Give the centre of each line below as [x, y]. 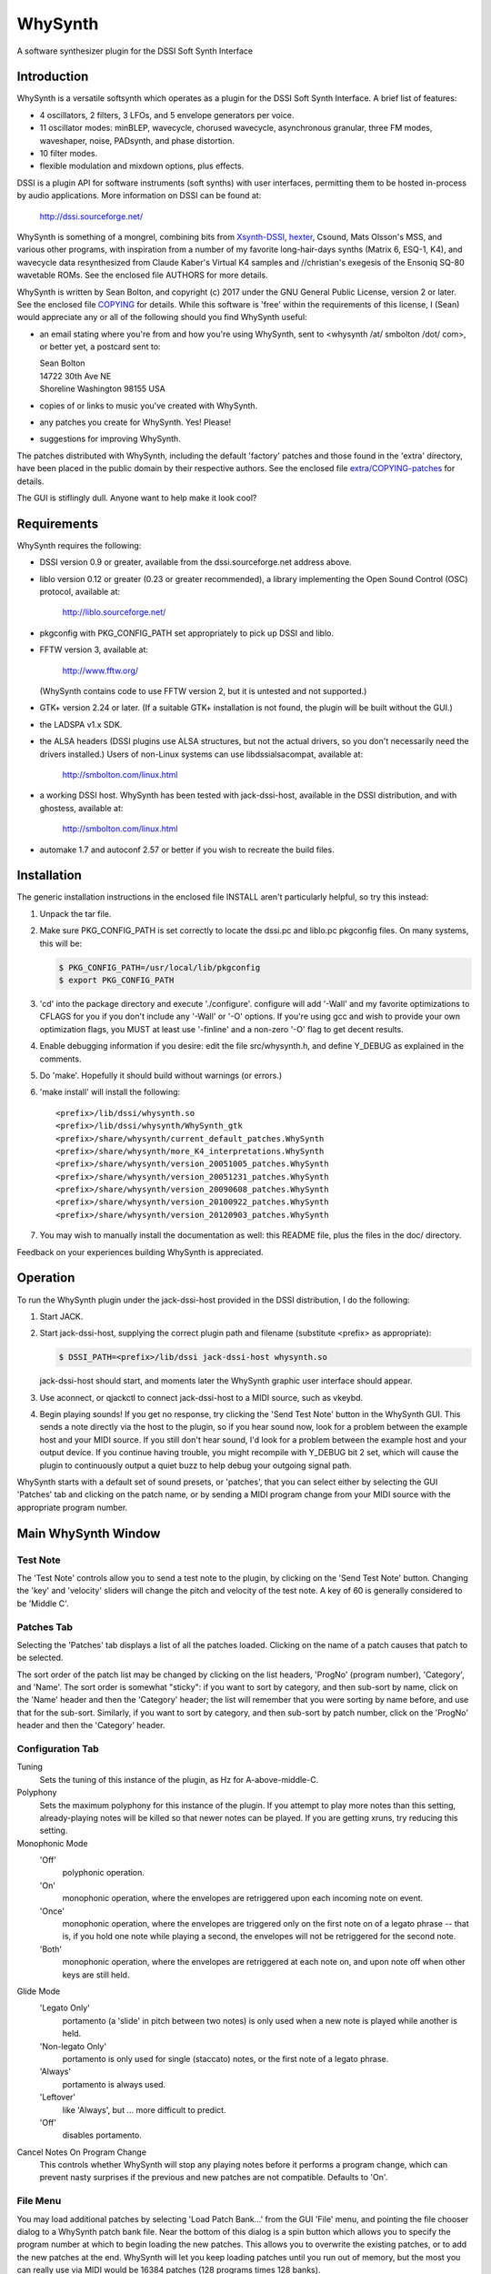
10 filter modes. [69, 154]
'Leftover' [58, 2098]
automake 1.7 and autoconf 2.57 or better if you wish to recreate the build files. [187, 850]
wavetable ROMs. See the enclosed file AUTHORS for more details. [142, 275]
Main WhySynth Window [89, 1533]
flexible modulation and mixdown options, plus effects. [142, 166]
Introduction [53, 77]
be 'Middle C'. [43, 1603]
